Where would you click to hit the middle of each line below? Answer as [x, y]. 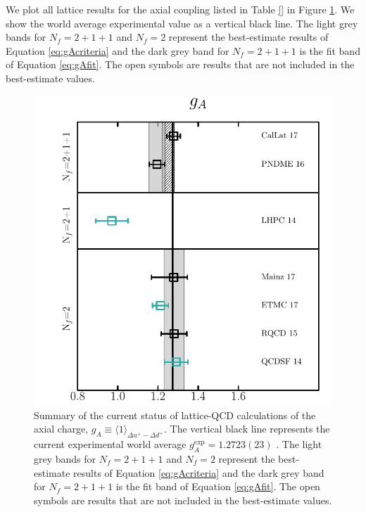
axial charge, [61, 429]
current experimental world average [110, 444]
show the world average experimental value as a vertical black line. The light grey [182, 23]
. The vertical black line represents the [247, 429]
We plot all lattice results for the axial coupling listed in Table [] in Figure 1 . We [180, 9]
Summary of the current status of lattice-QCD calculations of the [175, 415]
